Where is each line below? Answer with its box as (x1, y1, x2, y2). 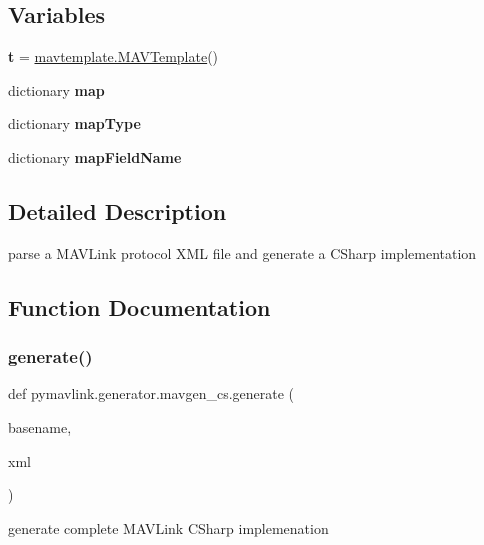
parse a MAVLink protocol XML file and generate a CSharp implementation (8, 242, 477, 263)
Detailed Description (8, 195, 227, 226)
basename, (8, 416, 72, 437)
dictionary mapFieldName (8, 146, 182, 167)
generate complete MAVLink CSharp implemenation (8, 517, 329, 538)
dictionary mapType (8, 113, 141, 134)
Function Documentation (8, 291, 271, 322)
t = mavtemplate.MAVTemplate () (8, 46, 219, 67)
